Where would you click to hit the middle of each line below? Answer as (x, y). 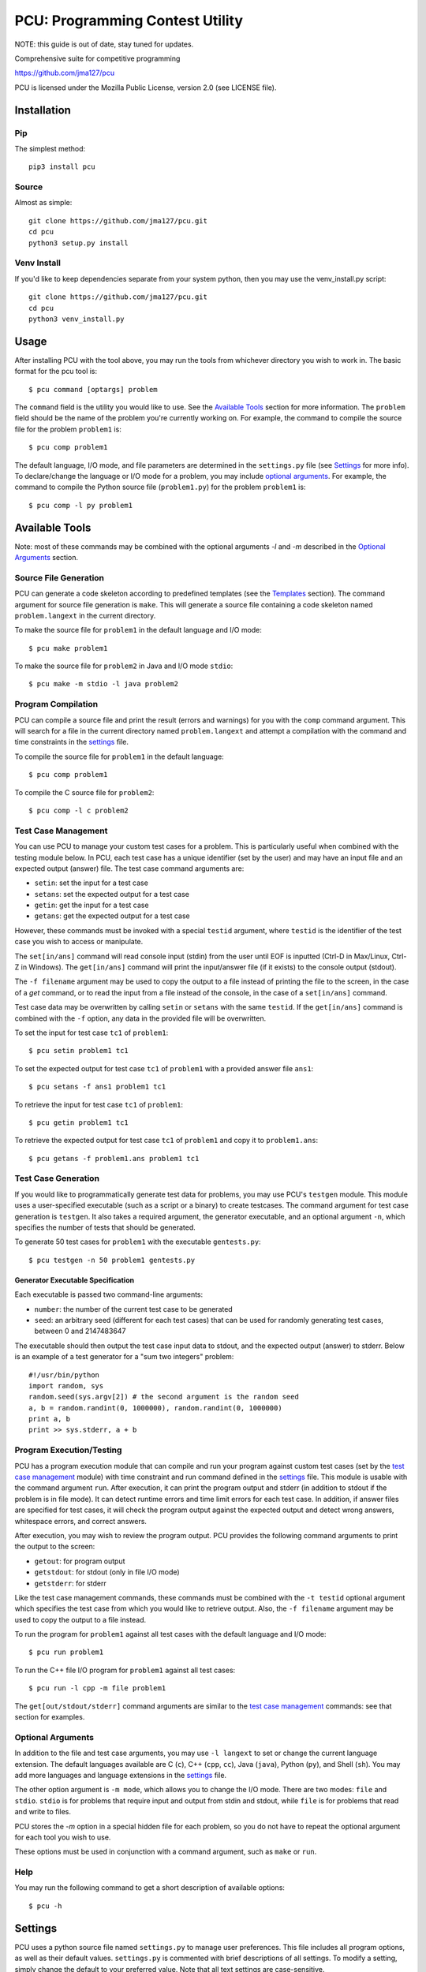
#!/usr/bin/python (64, 1375)
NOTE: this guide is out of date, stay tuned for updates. (104, 44)
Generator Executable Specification (74, 1280)
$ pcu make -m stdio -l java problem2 (104, 684)
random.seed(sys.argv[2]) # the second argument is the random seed (164, 1397)
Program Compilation (56, 704)
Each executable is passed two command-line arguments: (109, 1294)
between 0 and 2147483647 (80, 1331)
